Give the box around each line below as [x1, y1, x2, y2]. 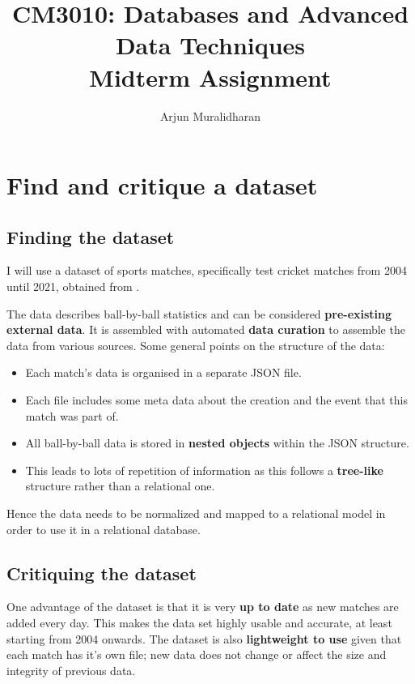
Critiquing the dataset [6, 560, 197, 585]
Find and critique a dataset [6, 169, 318, 202]
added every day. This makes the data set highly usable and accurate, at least [6, 614, 392, 631]
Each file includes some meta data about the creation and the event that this [25, 391, 408, 408]
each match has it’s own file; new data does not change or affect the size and [6, 646, 387, 663]
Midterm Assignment [89, 60, 332, 93]
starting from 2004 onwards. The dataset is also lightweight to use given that [6, 630, 402, 647]
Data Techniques [115, 28, 306, 62]
